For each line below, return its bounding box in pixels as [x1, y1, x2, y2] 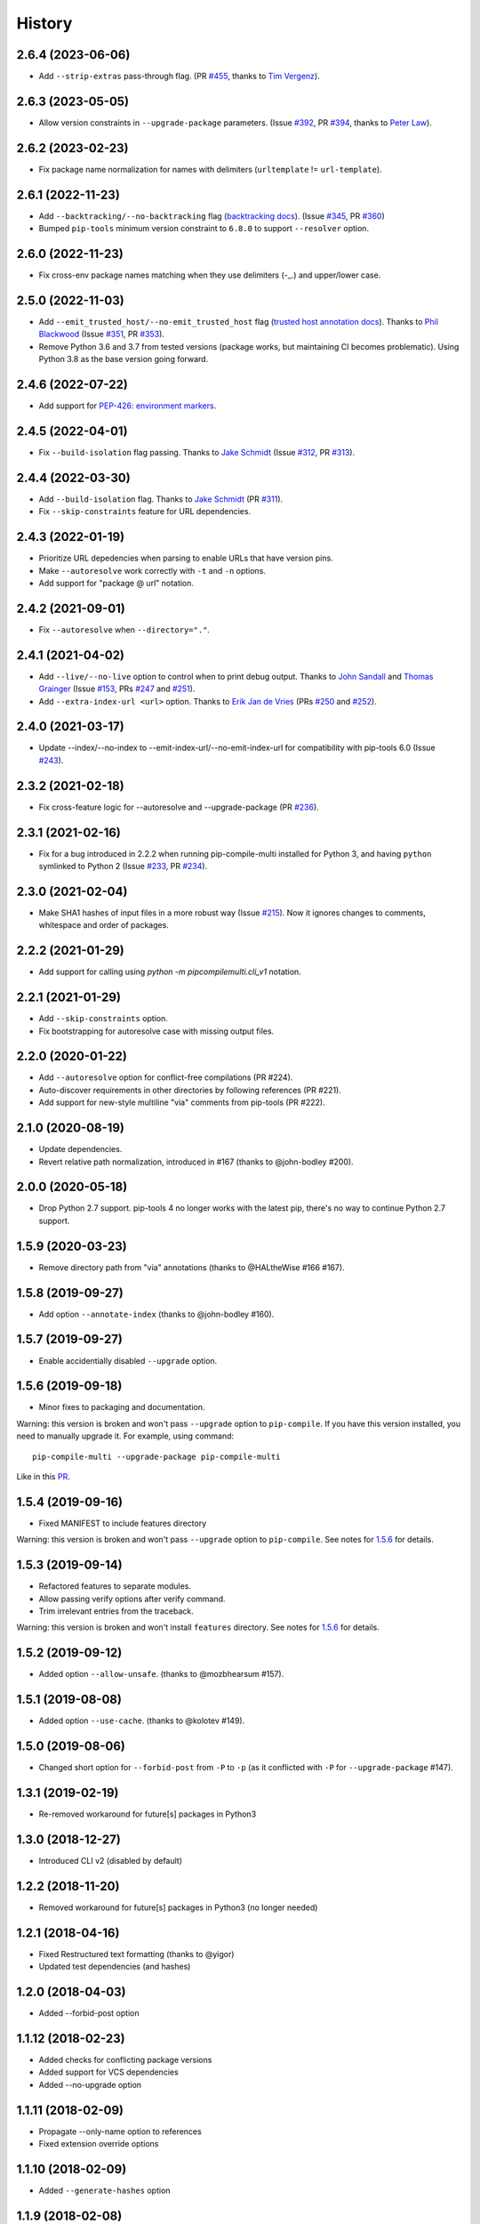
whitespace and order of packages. [38, 920, 169, 931]
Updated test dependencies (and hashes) [38, 1962, 191, 1972]
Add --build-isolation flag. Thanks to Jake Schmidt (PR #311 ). [38, 494, 284, 504]
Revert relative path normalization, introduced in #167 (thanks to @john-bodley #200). [38, 1156, 355, 1167]
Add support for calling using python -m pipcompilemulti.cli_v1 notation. [38, 966, 301, 978]
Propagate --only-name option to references [38, 2126, 202, 2137]
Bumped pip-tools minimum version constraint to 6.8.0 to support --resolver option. [38, 223, 369, 234]
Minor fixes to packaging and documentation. [38, 1402, 205, 1413]
